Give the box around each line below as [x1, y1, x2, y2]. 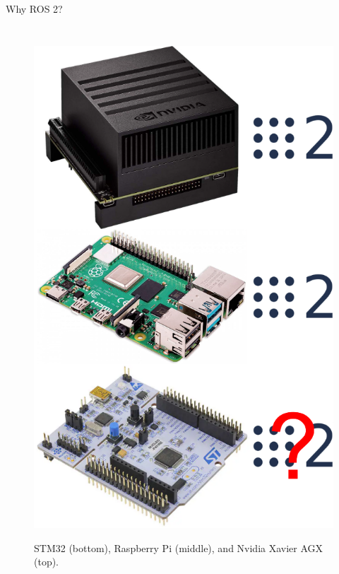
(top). [34, 554, 59, 569]
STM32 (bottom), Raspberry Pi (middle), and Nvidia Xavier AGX [34, 540, 323, 555]
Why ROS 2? [6, 1, 63, 16]
